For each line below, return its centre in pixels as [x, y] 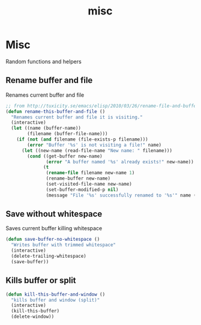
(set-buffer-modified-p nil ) [82, 190]
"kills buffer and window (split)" [55, 300]
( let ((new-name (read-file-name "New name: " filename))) [97, 150]
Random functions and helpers [43, 61]
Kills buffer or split [41, 281]
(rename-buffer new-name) [78, 178]
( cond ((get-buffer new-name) [65, 156]
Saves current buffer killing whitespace [54, 228]
